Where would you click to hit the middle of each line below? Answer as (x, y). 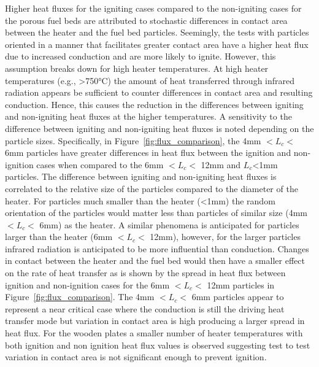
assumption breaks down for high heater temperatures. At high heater (137, 68)
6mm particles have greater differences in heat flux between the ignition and (148, 153)
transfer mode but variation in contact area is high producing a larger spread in (155, 321)
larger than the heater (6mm (59, 237)
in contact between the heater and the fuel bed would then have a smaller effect (155, 261)
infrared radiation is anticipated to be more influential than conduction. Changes (157, 248)
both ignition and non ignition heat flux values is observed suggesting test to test (158, 345)
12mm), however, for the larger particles (225, 237)
